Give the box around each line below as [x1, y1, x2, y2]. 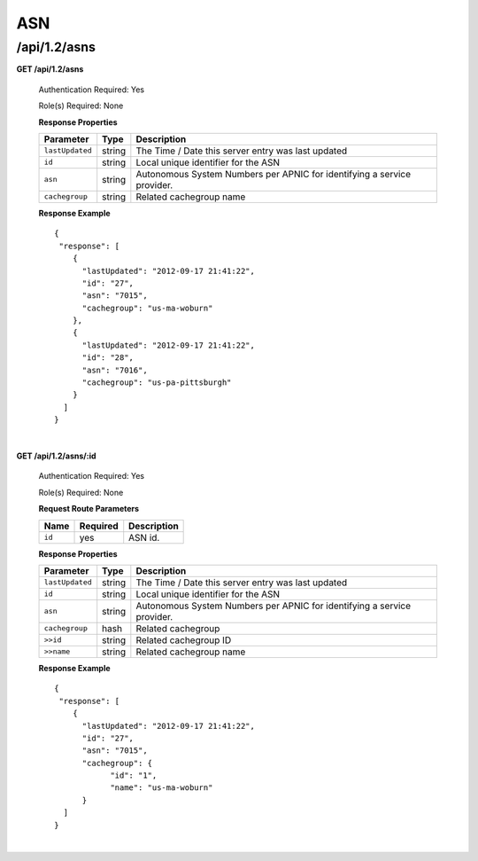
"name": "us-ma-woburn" [110, 783, 213, 793]
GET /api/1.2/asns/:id [16, 450, 96, 461]
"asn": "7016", [81, 364, 148, 375]
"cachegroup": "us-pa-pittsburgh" [81, 378, 232, 387]
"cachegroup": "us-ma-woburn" [81, 302, 213, 313]
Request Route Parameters [38, 504, 140, 514]
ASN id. [128, 531, 160, 544]
